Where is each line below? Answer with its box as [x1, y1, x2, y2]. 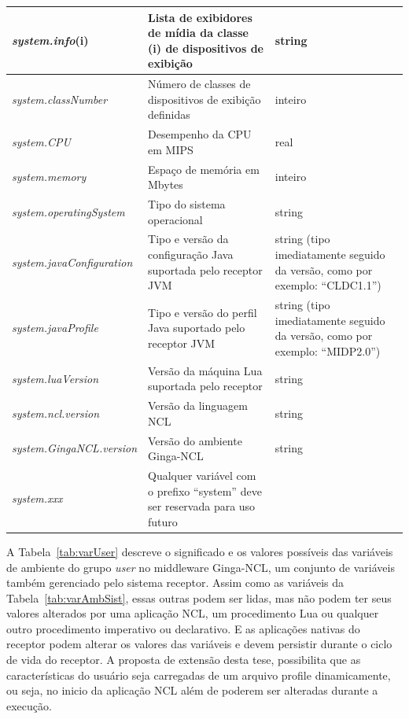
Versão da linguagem [148, 397, 248, 414]
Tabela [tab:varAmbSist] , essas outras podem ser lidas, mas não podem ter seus [6, 589, 392, 606]
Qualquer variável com [148, 467, 256, 484]
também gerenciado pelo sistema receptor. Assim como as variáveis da [6, 574, 345, 591]
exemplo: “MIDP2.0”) [275, 342, 381, 359]
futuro [148, 513, 178, 529]
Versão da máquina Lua [148, 362, 263, 378]
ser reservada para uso [148, 498, 256, 514]
